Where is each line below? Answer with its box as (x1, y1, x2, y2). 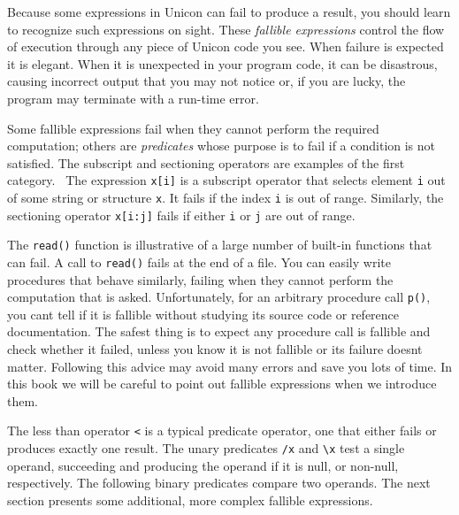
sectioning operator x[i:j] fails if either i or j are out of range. (7, 205, 356, 224)
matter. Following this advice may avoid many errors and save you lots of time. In (7, 357, 453, 375)
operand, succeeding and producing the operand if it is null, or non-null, (7, 456, 399, 474)
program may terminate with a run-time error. (7, 88, 259, 107)
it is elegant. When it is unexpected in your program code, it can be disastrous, (7, 54, 438, 73)
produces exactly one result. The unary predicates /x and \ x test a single (7, 439, 405, 457)
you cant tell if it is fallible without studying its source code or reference (7, 304, 400, 323)
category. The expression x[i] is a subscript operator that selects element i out (7, 171, 446, 189)
